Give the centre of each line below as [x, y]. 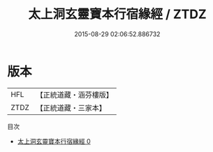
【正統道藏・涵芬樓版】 [75, 95]
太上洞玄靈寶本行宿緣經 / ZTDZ [117, 14]
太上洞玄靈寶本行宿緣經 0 [54, 141]
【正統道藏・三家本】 [71, 107]
